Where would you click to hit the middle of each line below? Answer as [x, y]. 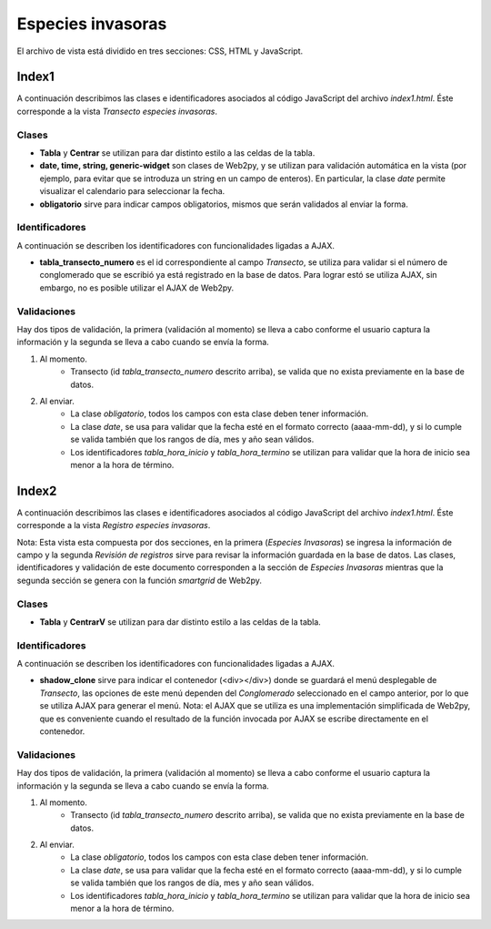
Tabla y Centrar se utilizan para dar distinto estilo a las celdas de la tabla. [177, 153]
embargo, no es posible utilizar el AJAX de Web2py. [137, 288]
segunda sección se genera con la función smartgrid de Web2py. [140, 580]
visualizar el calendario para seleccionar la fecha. [132, 191]
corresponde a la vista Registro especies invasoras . [114, 526]
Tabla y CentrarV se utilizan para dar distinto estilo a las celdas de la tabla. [180, 622]
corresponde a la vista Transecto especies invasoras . [117, 111]
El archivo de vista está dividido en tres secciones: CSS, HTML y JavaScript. [160, 51]
